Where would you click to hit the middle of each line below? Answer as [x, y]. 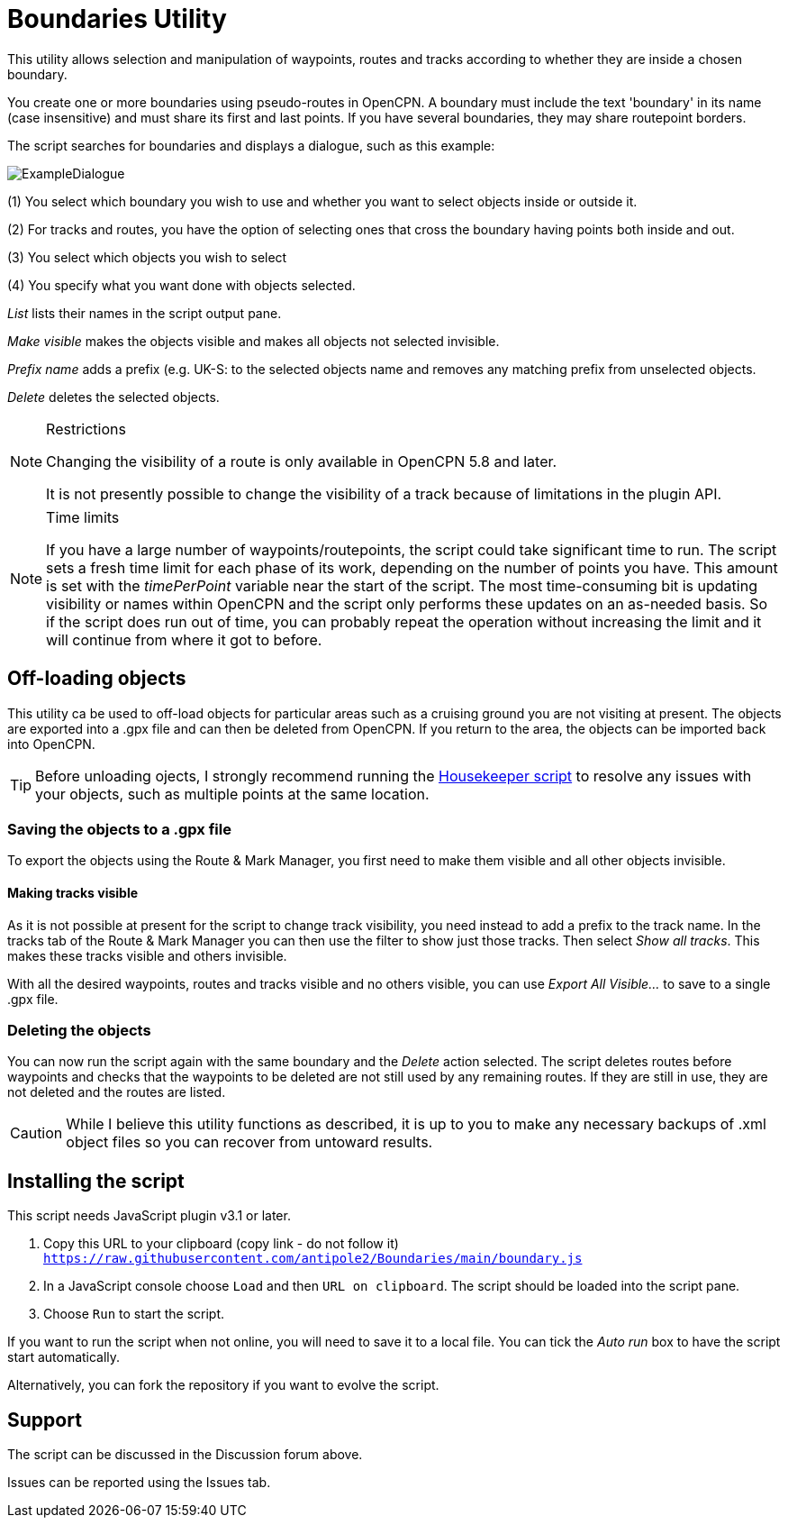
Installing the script [96, 1181]
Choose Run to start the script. [134, 1314]
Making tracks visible [73, 892]
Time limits [83, 517]
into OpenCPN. [51, 744]
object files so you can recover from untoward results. [249, 1142]
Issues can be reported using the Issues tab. [139, 1482]
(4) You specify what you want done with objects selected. [181, 285]
